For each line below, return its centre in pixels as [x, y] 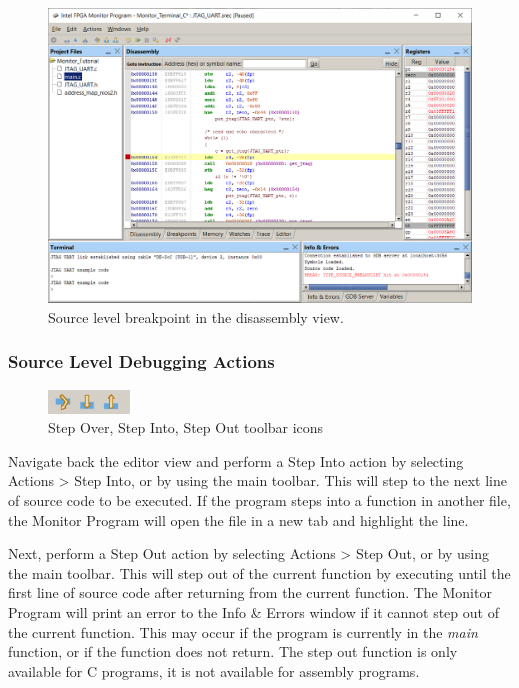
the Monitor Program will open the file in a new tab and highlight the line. [238, 519]
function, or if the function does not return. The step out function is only [233, 651]
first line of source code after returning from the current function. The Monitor [250, 592]
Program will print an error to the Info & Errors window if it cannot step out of [253, 611]
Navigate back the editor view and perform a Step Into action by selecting [236, 460]
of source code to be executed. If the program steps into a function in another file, [259, 500]
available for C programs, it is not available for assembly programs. [214, 670]
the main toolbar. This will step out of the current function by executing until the [259, 572]
